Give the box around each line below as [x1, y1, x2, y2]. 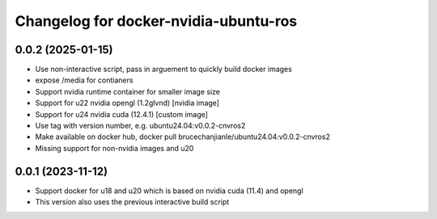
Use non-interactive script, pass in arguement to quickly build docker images [35, 65, 293, 74]
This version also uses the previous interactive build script [35, 197, 230, 207]
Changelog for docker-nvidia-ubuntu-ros [15, 12, 298, 30]
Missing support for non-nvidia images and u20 [35, 143, 194, 153]
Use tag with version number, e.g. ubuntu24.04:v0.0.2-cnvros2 [35, 121, 246, 131]
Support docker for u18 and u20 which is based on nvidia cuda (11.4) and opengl [35, 186, 303, 196]
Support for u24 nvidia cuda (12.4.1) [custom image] [35, 109, 208, 119]
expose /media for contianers [35, 75, 134, 85]
